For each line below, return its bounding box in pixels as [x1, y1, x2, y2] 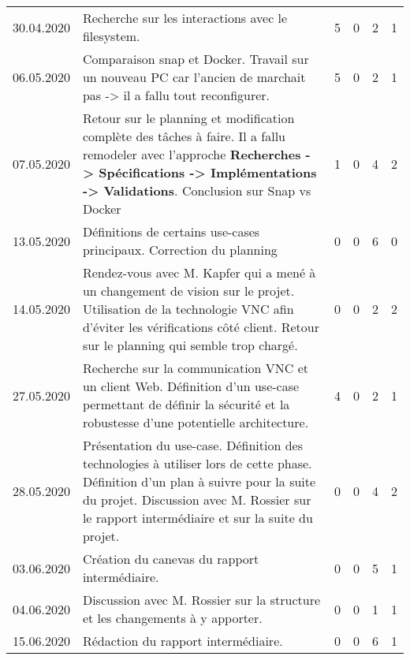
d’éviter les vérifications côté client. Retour [82, 318, 319, 336]
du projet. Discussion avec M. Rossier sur [82, 490, 311, 509]
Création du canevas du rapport [82, 550, 259, 568]
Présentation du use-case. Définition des [82, 436, 303, 454]
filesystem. [82, 27, 140, 45]
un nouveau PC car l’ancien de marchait [82, 68, 306, 86]
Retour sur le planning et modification [82, 109, 295, 127]
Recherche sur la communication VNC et [82, 359, 309, 377]
